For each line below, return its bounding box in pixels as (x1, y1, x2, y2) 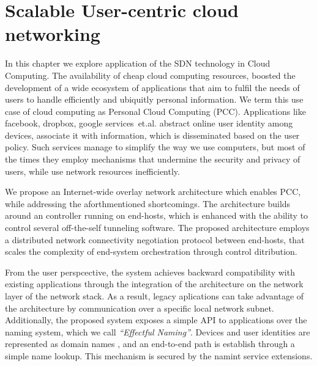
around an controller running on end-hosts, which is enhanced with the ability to (5, 209, 308, 222)
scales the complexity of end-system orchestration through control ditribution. (5, 245, 297, 258)
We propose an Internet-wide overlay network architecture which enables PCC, (5, 185, 301, 198)
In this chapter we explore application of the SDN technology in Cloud (5, 57, 270, 70)
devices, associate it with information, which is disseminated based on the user (5, 128, 300, 141)
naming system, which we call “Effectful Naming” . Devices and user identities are (5, 325, 310, 338)
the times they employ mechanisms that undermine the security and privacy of (5, 153, 300, 166)
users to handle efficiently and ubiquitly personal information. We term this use (5, 93, 304, 106)
